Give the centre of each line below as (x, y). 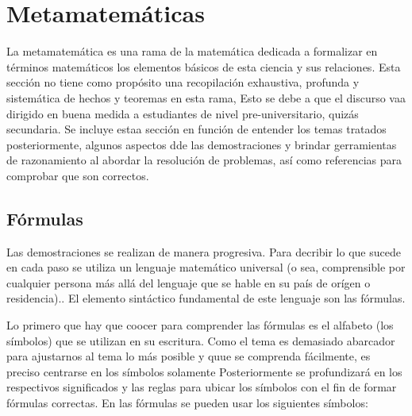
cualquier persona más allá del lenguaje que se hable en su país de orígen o (189, 282)
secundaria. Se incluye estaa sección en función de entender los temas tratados (196, 129)
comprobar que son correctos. (78, 175)
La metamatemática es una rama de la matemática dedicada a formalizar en (192, 51)
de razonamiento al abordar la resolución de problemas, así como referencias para (204, 160)
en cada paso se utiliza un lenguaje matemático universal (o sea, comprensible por (206, 267)
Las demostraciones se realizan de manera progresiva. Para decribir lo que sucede (204, 251)
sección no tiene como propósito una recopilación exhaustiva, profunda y (183, 82)
